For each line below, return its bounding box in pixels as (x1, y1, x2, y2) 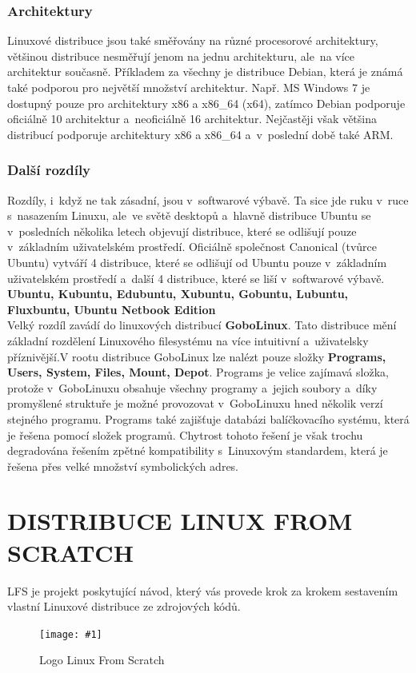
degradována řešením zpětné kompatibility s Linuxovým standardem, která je (7, 442, 388, 459)
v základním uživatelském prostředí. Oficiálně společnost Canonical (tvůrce (7, 238, 378, 255)
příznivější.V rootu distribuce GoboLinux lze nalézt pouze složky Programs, (7, 348, 386, 364)
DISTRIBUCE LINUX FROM (7, 504, 353, 537)
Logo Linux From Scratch (39, 651, 165, 668)
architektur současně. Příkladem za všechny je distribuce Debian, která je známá (7, 63, 403, 80)
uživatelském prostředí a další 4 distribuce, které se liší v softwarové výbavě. (7, 269, 385, 286)
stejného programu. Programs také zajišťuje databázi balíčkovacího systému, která (7, 410, 410, 427)
